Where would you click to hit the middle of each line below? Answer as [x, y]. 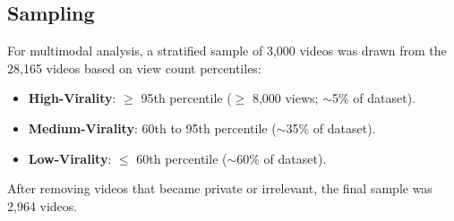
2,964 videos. [43, 205]
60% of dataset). [282, 158]
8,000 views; [285, 98]
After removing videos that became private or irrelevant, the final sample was [220, 188]
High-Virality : [72, 98]
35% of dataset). [331, 127]
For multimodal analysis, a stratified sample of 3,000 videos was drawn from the [227, 51]
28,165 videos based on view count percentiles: [134, 68]
